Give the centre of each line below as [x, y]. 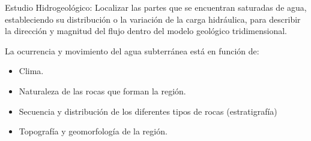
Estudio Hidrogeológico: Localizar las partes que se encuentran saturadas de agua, [156, 7]
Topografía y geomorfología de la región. [93, 131]
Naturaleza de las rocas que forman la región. [102, 91]
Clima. [31, 71]
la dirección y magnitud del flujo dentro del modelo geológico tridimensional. [146, 31]
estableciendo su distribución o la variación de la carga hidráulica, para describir [153, 19]
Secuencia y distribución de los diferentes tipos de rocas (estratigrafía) [148, 111]
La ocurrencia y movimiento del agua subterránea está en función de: [132, 50]
